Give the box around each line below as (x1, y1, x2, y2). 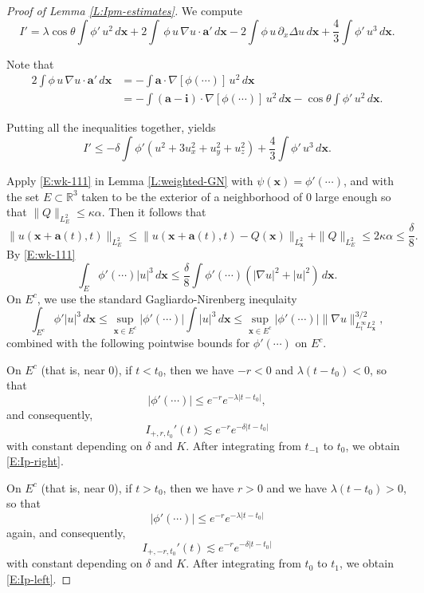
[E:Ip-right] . (6, 453, 64, 469)
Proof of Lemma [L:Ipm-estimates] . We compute (6, 2, 243, 18)
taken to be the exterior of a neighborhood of (81, 188, 303, 204)
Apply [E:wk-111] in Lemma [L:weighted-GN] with (6, 172, 253, 188)
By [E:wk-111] (6, 246, 76, 263)
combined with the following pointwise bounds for (6, 334, 250, 351)
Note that (6, 55, 54, 72)
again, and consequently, (6, 524, 126, 540)
